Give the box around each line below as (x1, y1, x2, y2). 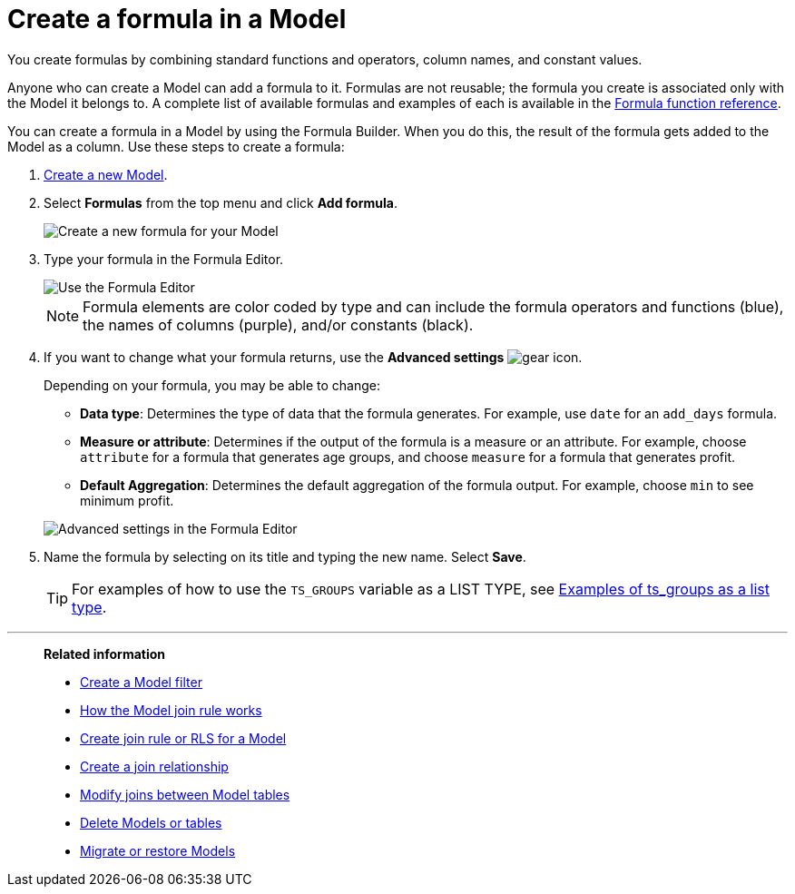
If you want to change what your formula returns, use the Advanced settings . (44, 349, 583, 365)
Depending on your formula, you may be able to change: (44, 377, 381, 393)
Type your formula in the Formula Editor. (44, 251, 284, 267)
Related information (44, 645, 166, 662)
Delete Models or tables (80, 814, 222, 830)
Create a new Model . (44, 166, 168, 182)
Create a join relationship (80, 758, 229, 774)
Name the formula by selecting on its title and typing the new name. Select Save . (44, 548, 526, 565)
